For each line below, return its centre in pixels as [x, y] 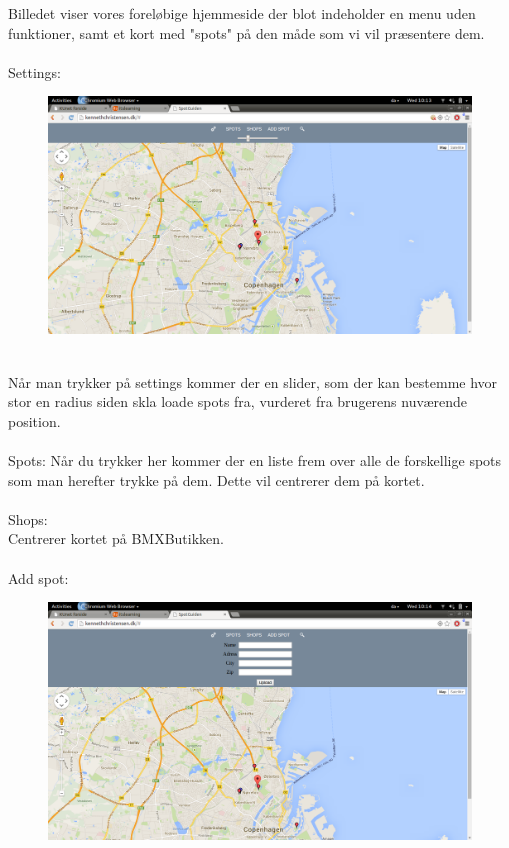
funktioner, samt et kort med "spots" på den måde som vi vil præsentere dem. [246, 32]
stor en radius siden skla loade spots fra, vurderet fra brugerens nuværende [238, 401]
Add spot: [38, 577]
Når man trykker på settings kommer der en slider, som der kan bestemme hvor [253, 381]
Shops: [28, 518]
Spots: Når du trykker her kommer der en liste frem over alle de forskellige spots [255, 460]
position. [34, 420]
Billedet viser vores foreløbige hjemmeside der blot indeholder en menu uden [242, 13]
